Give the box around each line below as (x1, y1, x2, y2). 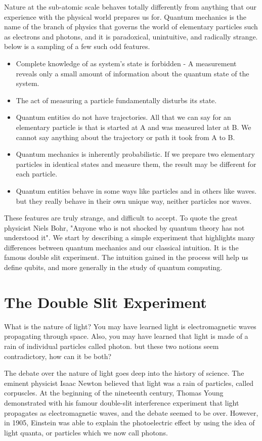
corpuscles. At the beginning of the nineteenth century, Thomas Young (4, 387, 224, 398)
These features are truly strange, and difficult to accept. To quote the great (4, 212, 238, 223)
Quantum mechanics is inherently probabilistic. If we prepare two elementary (16, 149, 255, 159)
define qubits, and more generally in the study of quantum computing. (4, 262, 223, 273)
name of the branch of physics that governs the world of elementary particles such (4, 21, 258, 32)
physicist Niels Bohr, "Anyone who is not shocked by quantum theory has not (4, 222, 245, 233)
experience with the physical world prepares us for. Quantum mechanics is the (4, 11, 246, 22)
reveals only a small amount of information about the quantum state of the (16, 68, 249, 78)
